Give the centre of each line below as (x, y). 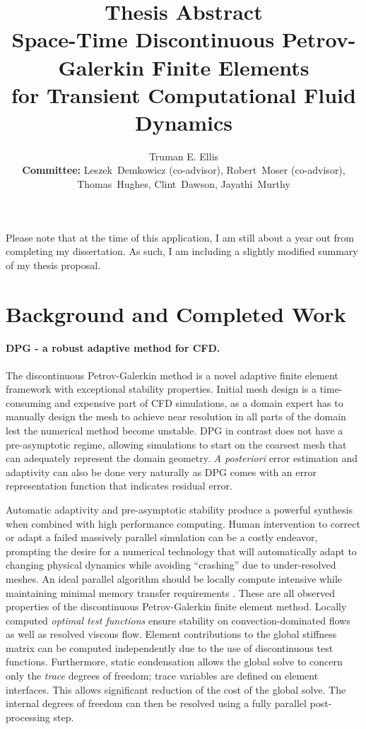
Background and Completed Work (176, 313)
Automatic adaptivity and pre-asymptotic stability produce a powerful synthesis (179, 509)
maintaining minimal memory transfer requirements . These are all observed (171, 592)
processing (28, 717)
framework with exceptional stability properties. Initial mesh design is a (161, 389)
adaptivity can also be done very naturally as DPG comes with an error (161, 472)
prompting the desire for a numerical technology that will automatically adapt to (181, 551)
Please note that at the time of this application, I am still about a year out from (180, 237)
